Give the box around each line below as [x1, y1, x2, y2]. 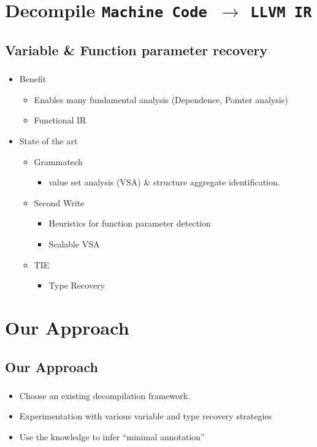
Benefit [19, 72, 47, 85]
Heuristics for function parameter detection [48, 217, 211, 230]
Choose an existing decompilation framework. [19, 389, 191, 402]
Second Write [34, 196, 85, 209]
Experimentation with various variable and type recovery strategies [19, 410, 272, 422]
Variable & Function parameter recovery [5, 40, 268, 59]
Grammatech [34, 155, 83, 168]
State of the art [19, 134, 78, 147]
